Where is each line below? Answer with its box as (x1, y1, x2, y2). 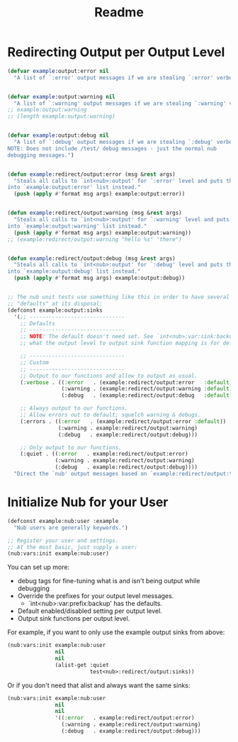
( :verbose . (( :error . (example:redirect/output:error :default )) (20, 378, 236, 386)
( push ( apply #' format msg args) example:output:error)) (13, 191, 186, 198)
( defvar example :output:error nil (7, 67, 110, 74)
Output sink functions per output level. (17, 614, 130, 623)
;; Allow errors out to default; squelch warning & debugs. (20, 412, 201, 419)
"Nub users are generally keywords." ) (13, 524, 129, 532)
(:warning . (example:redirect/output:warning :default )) (61, 386, 236, 393)
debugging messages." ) (7, 152, 74, 159)
